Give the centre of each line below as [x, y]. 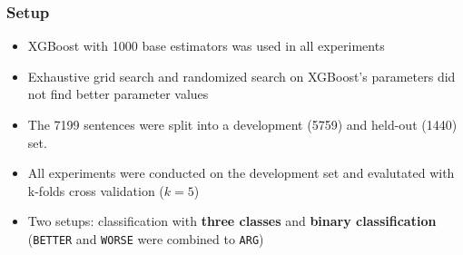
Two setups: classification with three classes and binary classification [232, 221]
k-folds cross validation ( [96, 190]
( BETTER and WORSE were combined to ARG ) [146, 238]
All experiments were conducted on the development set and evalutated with [241, 173]
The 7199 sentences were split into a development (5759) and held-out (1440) [242, 124]
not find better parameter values [118, 94]
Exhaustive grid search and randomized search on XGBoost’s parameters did [241, 76]
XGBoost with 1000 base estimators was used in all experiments [206, 46]
